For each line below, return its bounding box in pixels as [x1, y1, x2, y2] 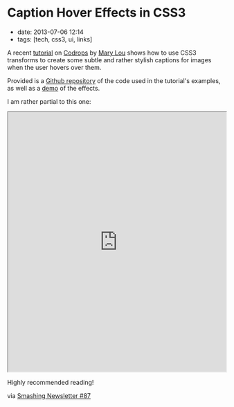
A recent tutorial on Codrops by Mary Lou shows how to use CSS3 [7, 48, 197, 57]
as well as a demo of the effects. [7, 84, 100, 92]
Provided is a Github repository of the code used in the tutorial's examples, [7, 76, 221, 84]
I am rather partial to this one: [7, 97, 91, 105]
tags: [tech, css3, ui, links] [17, 35, 93, 43]
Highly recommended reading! [7, 378, 94, 386]
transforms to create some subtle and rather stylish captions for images [7, 55, 212, 64]
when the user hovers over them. [7, 63, 102, 71]
